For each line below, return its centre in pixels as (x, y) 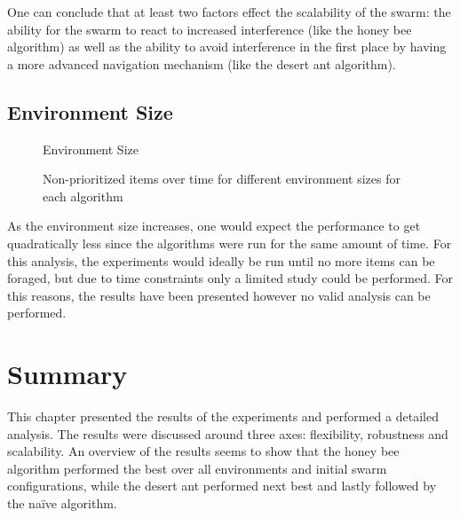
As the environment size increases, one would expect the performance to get (214, 226)
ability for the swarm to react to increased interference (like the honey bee (210, 29)
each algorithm (83, 196)
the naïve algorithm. (62, 503)
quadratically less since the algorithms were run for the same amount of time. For (230, 243)
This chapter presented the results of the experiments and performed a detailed (223, 416)
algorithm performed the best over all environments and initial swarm (197, 468)
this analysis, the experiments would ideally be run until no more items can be (221, 260)
